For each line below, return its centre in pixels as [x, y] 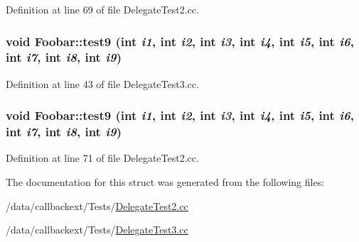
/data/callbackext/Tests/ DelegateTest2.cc [97, 205]
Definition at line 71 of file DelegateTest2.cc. [102, 158]
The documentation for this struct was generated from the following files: [165, 182]
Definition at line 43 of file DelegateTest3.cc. [102, 83]
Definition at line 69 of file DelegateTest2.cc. [102, 9]
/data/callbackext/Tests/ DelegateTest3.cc [97, 230]
